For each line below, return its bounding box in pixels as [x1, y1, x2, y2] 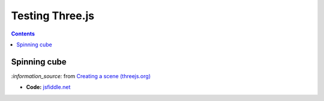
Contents [11, 30, 35, 37]
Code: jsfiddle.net [26, 84, 71, 91]
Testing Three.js [11, 9, 95, 22]
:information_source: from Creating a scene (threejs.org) [11, 72, 151, 79]
